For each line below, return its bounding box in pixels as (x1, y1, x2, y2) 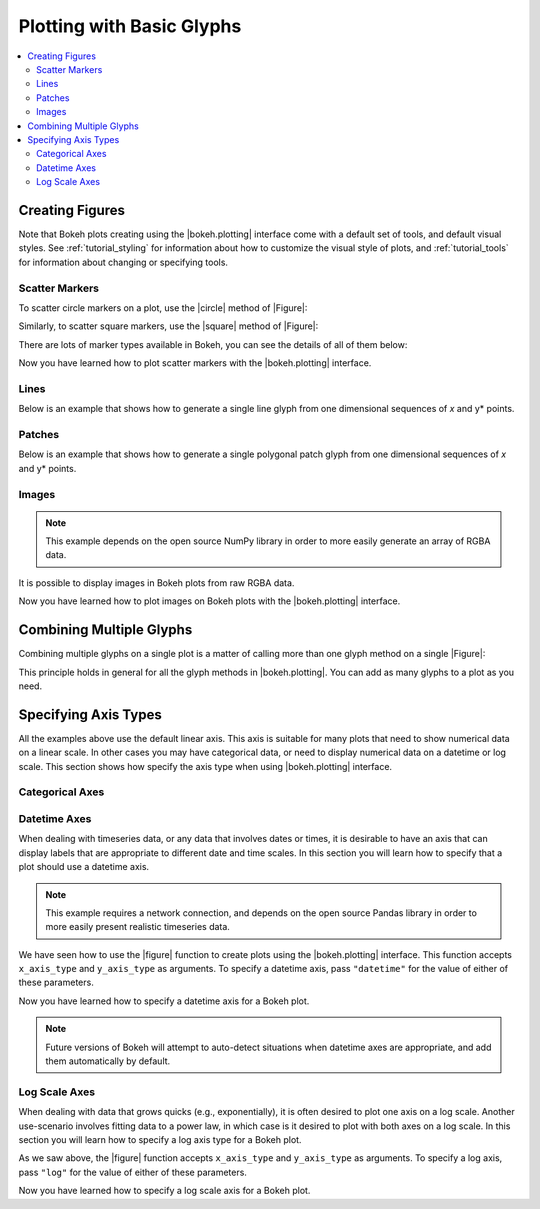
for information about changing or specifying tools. (18, 256, 229, 268)
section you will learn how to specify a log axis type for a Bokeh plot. (18, 1133, 302, 1145)
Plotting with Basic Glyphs (18, 15, 242, 37)
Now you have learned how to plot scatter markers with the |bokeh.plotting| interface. (18, 357, 372, 369)
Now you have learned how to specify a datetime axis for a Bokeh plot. (18, 995, 310, 1007)
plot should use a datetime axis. (18, 861, 150, 873)
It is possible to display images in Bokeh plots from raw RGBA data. (18, 576, 295, 589)
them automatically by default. (45, 1055, 171, 1067)
